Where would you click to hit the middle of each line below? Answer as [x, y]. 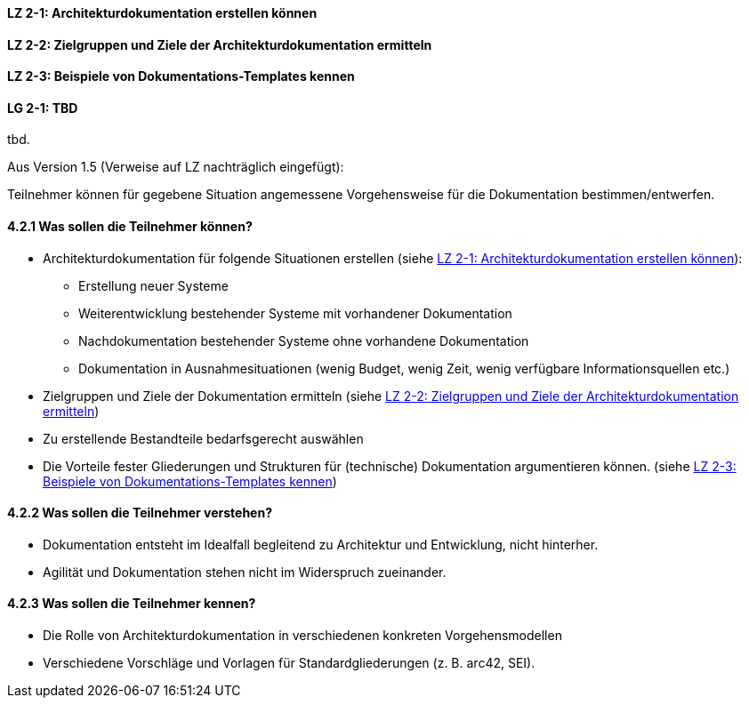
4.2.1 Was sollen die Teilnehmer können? [130, 227]
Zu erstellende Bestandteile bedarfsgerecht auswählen [203, 438]
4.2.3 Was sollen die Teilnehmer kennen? [132, 604]
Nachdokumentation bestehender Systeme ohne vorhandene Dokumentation [304, 340]
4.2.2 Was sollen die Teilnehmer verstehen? [140, 513]
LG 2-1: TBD [43, 108]
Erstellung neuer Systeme [153, 285]
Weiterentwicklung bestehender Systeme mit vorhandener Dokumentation [295, 313]
